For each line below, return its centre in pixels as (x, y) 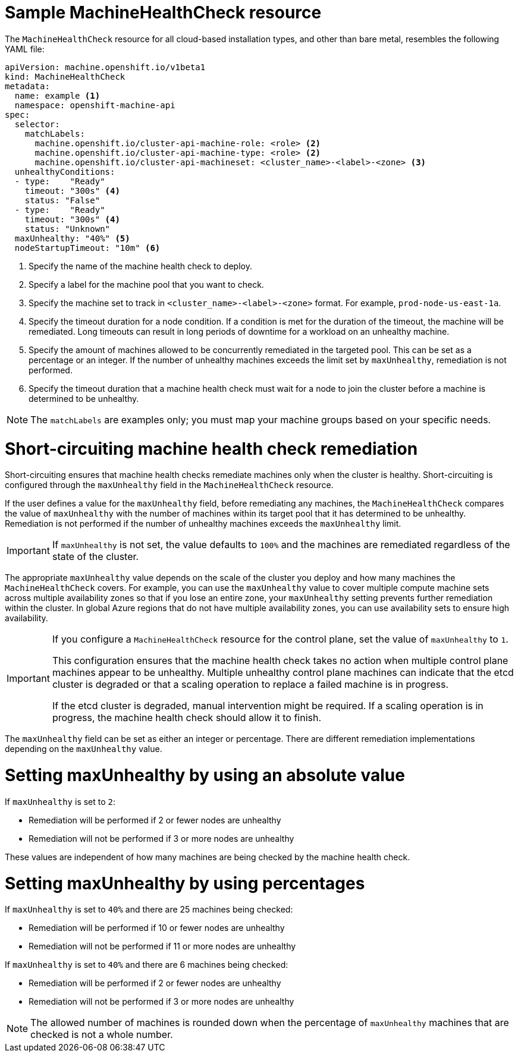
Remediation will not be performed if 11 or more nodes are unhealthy (162, 946)
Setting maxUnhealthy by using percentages (185, 883)
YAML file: (25, 49)
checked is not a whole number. (102, 1035)
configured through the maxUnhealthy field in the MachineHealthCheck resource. (169, 485)
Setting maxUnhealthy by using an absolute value (205, 775)
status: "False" (62, 200)
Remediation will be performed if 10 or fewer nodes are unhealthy (157, 928)
